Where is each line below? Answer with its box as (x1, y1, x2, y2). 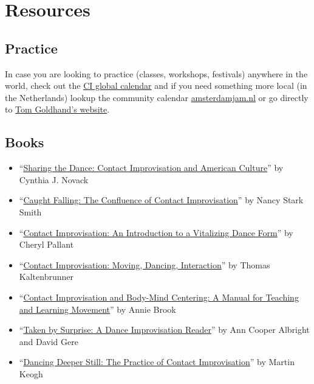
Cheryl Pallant (19, 238, 74, 251)
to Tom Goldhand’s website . (5, 103, 110, 116)
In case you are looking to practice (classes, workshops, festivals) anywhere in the (5, 67, 308, 80)
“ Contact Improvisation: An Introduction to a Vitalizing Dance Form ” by (19, 226, 293, 239)
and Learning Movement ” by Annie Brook (19, 302, 176, 315)
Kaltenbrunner (19, 270, 73, 283)
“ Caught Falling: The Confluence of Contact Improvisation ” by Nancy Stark (19, 194, 304, 206)
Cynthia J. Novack (19, 173, 89, 186)
